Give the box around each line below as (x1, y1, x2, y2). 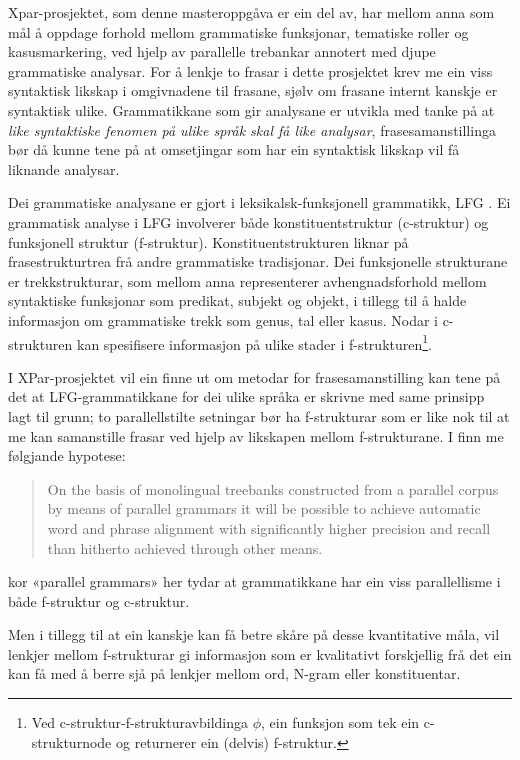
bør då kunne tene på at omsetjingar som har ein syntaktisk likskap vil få (8, 139, 460, 160)
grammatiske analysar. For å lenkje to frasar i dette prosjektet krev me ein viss (8, 60, 493, 81)
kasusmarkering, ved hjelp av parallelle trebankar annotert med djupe (8, 41, 436, 62)
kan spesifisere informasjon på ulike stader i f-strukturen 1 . (77, 330, 432, 354)
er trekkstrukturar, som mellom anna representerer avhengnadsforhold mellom (8, 270, 487, 291)
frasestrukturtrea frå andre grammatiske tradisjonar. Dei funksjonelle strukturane (8, 251, 508, 272)
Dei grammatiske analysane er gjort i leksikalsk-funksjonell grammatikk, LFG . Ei (8, 192, 511, 213)
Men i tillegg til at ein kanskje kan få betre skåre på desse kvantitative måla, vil (8, 624, 500, 645)
